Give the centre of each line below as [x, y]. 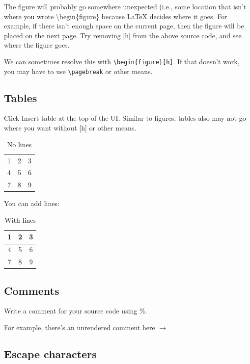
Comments [32, 290]
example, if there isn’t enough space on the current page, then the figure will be [124, 26]
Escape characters [50, 354]
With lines [20, 220]
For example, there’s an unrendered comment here [80, 327]
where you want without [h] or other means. [70, 128]
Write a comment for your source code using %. [76, 311]
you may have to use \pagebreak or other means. [78, 71]
